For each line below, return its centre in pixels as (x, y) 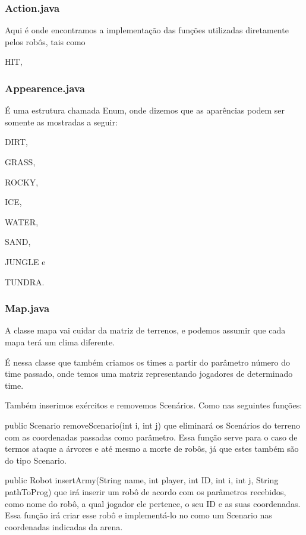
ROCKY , (22, 182)
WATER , (22, 221)
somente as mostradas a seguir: (61, 122)
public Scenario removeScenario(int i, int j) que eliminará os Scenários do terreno (153, 425)
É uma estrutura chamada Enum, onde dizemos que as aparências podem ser (145, 110)
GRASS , (20, 162)
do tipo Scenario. (36, 460)
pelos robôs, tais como (45, 41)
